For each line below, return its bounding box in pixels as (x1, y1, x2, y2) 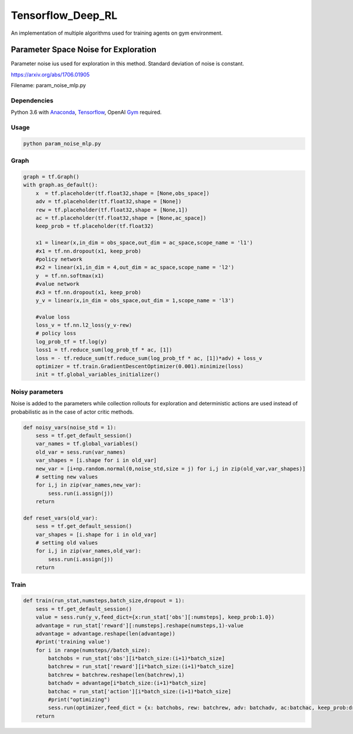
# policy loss (35, 330, 76, 337)
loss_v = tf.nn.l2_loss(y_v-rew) (35, 322, 132, 329)
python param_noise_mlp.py (23, 140, 101, 147)
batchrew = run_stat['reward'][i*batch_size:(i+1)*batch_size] (48, 663, 235, 670)
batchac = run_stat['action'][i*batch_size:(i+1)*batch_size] (48, 688, 232, 695)
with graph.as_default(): (23, 181, 98, 189)
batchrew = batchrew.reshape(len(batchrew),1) (48, 672, 185, 678)
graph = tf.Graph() (23, 174, 79, 180)
